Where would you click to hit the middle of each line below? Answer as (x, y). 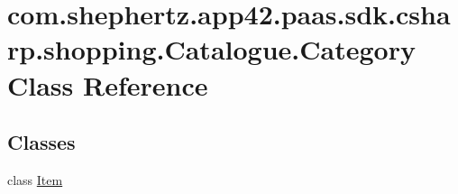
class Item (35, 179)
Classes (41, 142)
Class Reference (108, 84)
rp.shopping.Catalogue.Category (211, 49)
